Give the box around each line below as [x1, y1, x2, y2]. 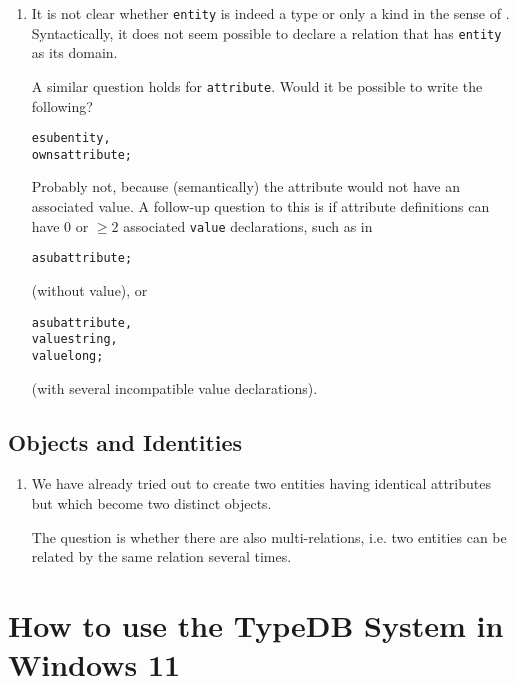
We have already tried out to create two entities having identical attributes [31, 473, 491, 494]
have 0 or [31, 215, 89, 236]
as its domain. [31, 42, 118, 63]
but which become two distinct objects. [31, 492, 272, 513]
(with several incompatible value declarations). [31, 377, 318, 398]
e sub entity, [31, 131, 111, 146]
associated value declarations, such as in [123, 215, 373, 236]
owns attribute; [31, 147, 133, 162]
